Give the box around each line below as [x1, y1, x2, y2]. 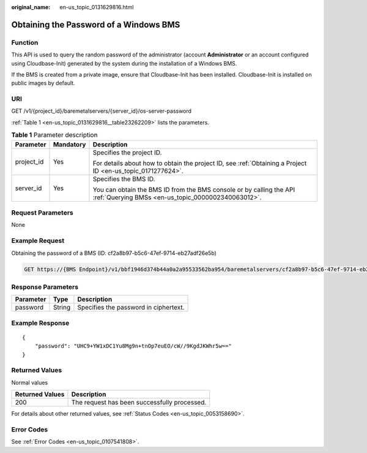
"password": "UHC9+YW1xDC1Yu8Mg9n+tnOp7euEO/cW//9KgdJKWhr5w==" [34, 343, 232, 349]
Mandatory [53, 140, 86, 148]
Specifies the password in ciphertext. [77, 303, 185, 312]
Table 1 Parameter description [11, 131, 98, 139]
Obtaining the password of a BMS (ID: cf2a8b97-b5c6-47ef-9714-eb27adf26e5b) [11, 249, 217, 257]
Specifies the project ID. [92, 148, 162, 156]
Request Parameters [11, 208, 73, 217]
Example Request [11, 237, 64, 245]
